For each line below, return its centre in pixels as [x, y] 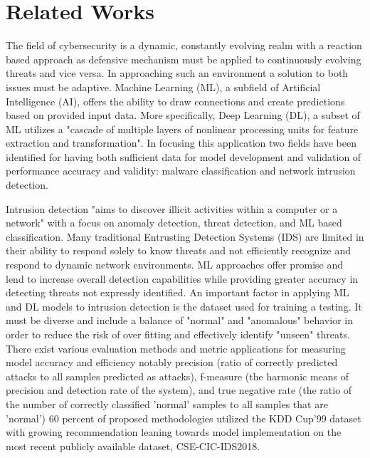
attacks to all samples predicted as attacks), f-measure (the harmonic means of [178, 376]
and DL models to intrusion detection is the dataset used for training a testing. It [184, 306]
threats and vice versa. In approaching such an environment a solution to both [177, 73]
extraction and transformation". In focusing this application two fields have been [181, 143]
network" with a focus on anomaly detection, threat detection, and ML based [174, 223]
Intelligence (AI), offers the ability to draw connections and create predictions [175, 101]
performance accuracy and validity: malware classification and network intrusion [181, 171]
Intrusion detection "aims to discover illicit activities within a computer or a [172, 208]
